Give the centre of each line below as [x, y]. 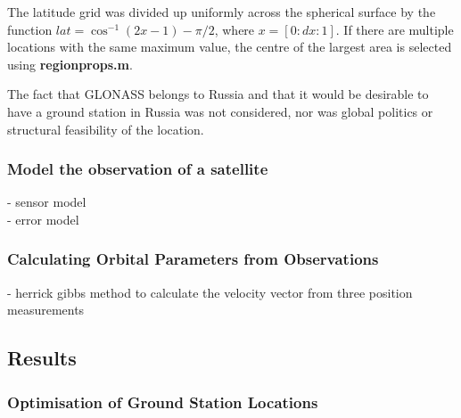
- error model [43, 219]
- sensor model [47, 202]
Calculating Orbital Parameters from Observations [193, 259]
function [30, 29]
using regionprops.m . [70, 64]
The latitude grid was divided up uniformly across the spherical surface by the [222, 12]
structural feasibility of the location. [106, 129]
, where [235, 29]
